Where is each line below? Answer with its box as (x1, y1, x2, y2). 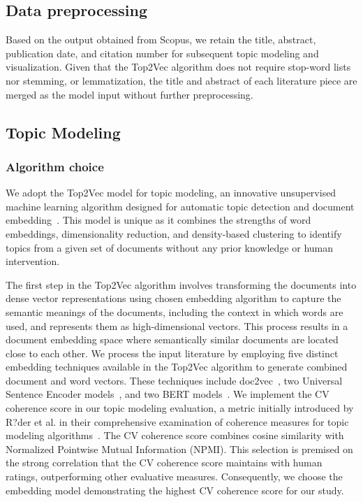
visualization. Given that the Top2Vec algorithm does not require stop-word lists (6, 59, 351, 74)
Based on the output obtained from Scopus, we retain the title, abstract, (6, 32, 316, 47)
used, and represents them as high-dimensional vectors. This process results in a (6, 318, 348, 333)
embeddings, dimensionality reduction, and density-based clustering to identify (6, 226, 342, 241)
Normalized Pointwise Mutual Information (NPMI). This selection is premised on (6, 441, 353, 456)
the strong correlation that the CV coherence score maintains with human (6, 455, 323, 470)
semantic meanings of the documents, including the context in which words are (6, 304, 343, 319)
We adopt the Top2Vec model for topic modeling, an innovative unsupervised (6, 185, 336, 200)
